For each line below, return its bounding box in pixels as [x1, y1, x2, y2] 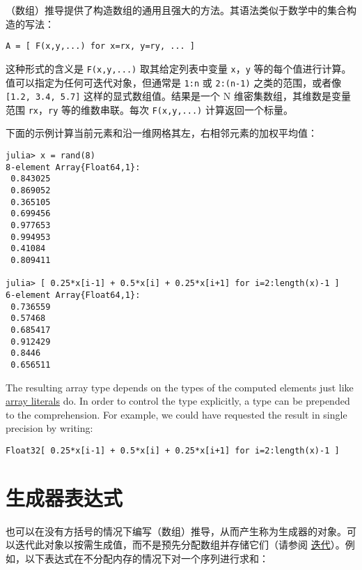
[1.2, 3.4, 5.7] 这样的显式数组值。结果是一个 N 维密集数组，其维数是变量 [6, 89, 351, 103]
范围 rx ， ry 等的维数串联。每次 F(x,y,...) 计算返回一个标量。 [6, 102, 293, 117]
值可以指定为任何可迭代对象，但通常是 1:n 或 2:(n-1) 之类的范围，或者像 [6, 75, 342, 89]
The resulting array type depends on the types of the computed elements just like [6, 380, 354, 394]
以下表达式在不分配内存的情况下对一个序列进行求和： [24, 550, 269, 565]
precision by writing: [6, 421, 93, 435]
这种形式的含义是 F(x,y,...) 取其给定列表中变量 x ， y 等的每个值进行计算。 [6, 61, 352, 75]
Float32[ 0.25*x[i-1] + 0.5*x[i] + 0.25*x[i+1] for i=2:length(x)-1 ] [6, 445, 340, 456]
